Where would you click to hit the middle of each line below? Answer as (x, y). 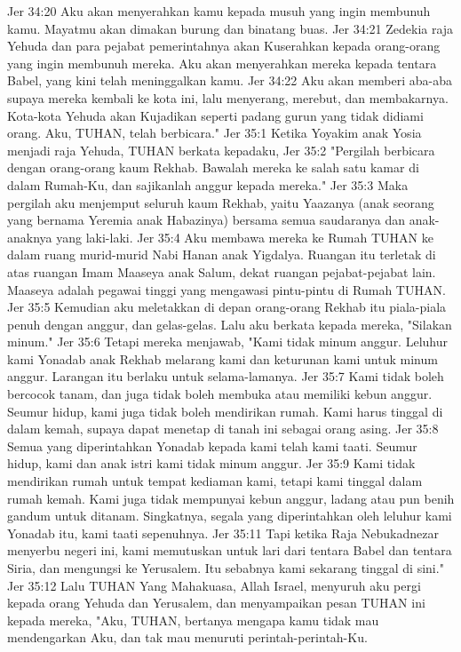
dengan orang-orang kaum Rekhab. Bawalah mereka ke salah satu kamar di (213, 167)
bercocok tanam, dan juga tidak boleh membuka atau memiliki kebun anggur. (220, 394)
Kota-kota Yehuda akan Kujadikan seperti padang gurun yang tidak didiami (215, 115)
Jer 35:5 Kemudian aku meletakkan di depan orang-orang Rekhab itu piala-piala (227, 307)
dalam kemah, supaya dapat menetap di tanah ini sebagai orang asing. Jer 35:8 (223, 429)
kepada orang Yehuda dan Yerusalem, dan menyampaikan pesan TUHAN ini (216, 603)
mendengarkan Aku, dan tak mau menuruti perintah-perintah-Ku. (187, 637)
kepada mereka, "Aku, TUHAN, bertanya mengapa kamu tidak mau (193, 620)
